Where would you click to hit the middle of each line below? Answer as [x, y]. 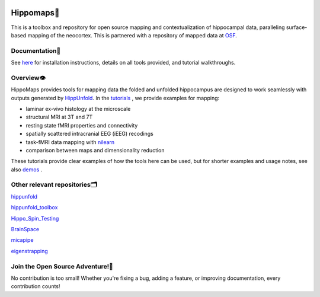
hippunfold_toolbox [34, 207]
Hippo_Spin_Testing [35, 218]
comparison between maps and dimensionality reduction [95, 150]
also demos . [27, 170]
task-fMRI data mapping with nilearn [70, 142]
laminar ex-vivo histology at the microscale [78, 108]
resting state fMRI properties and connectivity [82, 125]
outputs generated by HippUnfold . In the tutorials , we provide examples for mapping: [115, 98]
